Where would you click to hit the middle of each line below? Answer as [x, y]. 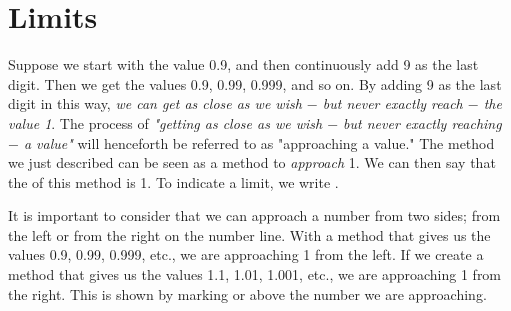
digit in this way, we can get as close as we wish [155, 103]
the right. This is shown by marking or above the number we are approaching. [247, 293]
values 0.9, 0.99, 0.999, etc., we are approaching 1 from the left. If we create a [246, 254]
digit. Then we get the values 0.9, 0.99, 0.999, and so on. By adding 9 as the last [255, 83]
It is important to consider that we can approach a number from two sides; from [254, 215]
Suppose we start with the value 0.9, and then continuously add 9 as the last [243, 64]
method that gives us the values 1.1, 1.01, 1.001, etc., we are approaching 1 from [255, 274]
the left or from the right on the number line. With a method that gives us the [249, 234]
